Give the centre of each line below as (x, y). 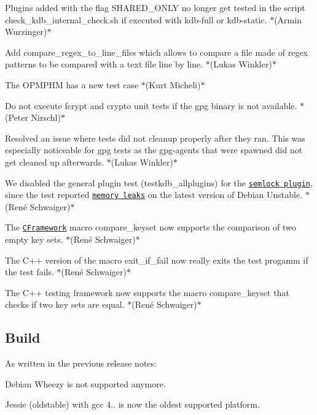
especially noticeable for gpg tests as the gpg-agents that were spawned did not (154, 150)
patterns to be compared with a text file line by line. (104, 64)
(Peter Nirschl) (33, 117)
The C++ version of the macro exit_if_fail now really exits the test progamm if (157, 260)
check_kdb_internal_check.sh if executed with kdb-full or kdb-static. (136, 19)
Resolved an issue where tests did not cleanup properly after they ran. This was (155, 138)
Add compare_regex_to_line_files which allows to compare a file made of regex (156, 52)
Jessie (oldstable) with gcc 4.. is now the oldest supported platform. (132, 404)
